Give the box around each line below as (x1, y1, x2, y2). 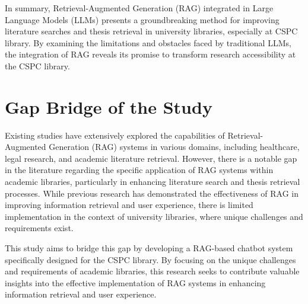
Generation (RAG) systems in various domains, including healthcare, (49, 140, 300, 153)
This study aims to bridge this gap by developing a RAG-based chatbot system (5, 242, 293, 254)
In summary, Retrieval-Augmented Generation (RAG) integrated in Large (5, 2, 274, 14)
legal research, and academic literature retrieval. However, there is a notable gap (5, 152, 297, 164)
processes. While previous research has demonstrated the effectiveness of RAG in (5, 187, 299, 199)
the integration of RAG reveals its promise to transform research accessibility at (5, 48, 296, 60)
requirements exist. (5, 222, 74, 234)
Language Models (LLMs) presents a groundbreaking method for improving (5, 13, 280, 25)
